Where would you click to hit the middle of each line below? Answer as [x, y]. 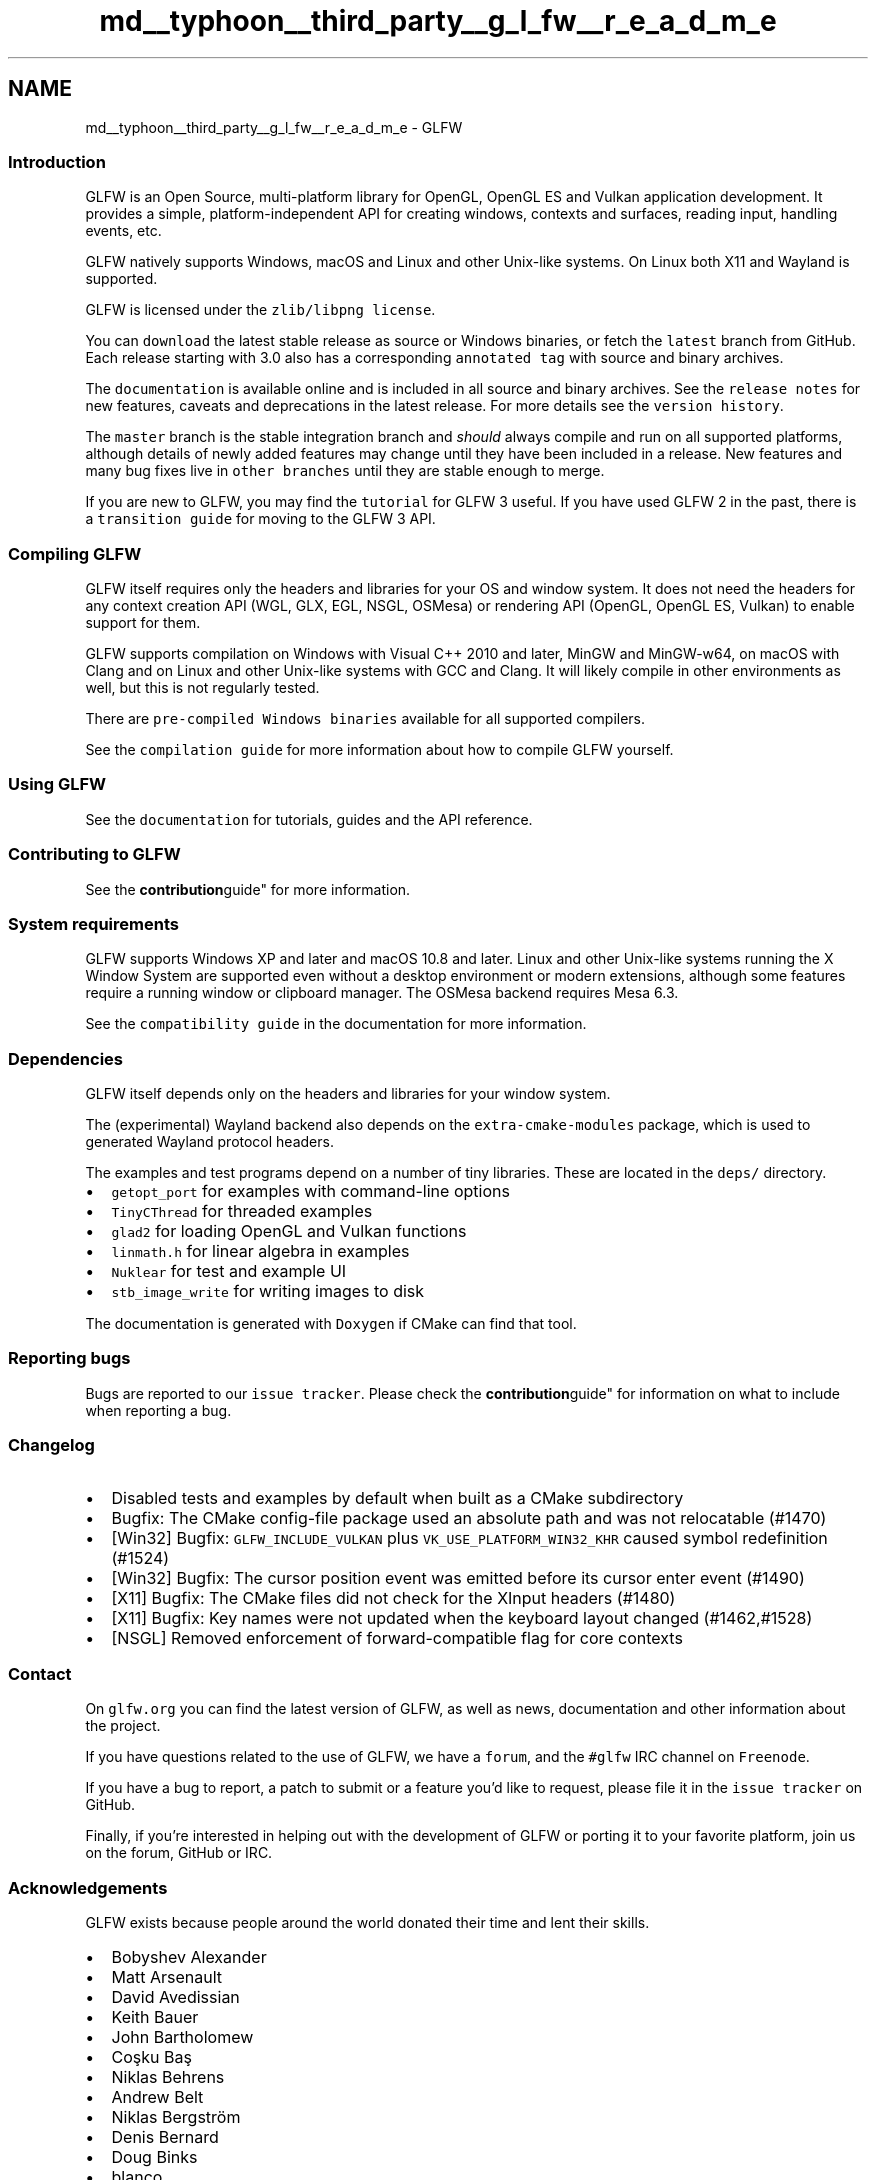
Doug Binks [154, 2157]
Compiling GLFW [75, 553]
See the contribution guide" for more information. [248, 889]
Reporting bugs [69, 1358]
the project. [123, 1726]
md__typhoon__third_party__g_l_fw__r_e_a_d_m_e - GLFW [274, 127]
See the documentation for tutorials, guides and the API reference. [309, 819]
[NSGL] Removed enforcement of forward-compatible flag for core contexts [397, 1637]
